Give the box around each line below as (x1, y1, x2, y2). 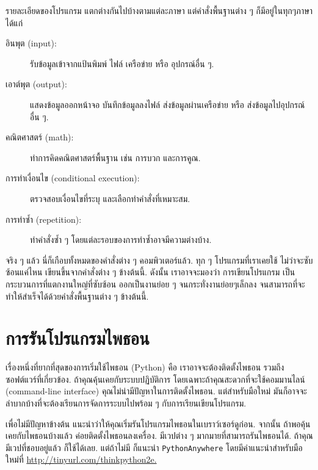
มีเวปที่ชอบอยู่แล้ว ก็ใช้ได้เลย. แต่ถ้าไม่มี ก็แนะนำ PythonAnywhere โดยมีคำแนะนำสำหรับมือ (5, 441, 303, 454)
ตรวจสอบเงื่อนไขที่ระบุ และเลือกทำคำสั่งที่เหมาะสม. (30, 192, 190, 204)
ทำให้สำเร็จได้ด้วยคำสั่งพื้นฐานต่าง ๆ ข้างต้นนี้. (5, 289, 149, 302)
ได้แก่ (5, 16, 23, 29)
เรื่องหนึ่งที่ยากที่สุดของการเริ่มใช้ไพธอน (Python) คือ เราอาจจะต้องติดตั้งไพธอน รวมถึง (5, 361, 284, 374)
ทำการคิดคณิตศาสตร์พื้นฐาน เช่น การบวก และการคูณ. (30, 151, 201, 164)
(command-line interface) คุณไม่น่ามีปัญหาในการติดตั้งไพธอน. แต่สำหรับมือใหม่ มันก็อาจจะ (5, 385, 307, 397)
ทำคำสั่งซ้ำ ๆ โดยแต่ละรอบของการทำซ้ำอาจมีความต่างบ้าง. (30, 233, 212, 246)
